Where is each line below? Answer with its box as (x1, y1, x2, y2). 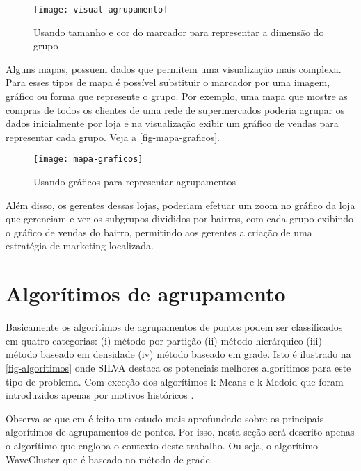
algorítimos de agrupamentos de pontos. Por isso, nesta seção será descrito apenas (6, 424, 355, 439)
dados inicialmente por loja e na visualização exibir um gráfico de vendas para (6, 116, 339, 131)
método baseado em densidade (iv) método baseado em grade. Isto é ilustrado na (6, 347, 351, 361)
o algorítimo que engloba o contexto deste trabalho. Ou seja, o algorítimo (6, 438, 319, 452)
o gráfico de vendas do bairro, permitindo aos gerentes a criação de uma (6, 224, 312, 239)
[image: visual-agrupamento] (33, 5, 168, 15)
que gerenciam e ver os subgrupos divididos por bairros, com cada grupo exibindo (6, 211, 354, 226)
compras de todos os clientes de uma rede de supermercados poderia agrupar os (6, 102, 345, 117)
